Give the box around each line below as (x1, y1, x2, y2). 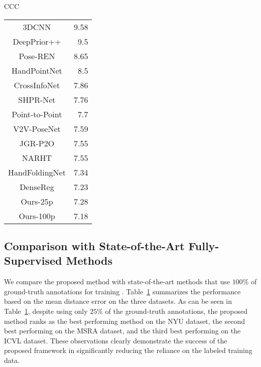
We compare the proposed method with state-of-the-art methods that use (4, 276, 230, 287)
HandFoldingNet (8, 166, 66, 178)
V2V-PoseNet (13, 122, 61, 134)
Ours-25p (21, 195, 53, 207)
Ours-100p (19, 210, 55, 222)
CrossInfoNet (14, 79, 60, 91)
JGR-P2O (19, 137, 55, 149)
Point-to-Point (12, 108, 62, 120)
